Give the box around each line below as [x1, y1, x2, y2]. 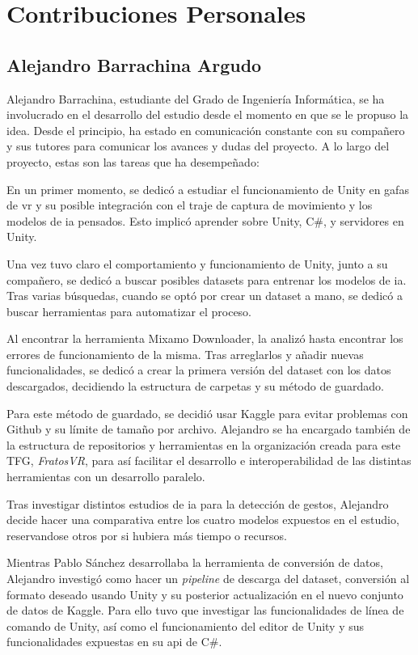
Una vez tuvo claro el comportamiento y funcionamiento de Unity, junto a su [6, 255, 388, 272]
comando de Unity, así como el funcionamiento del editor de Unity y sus [6, 617, 365, 634]
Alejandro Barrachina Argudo [6, 52, 262, 77]
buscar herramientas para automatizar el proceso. [6, 302, 252, 319]
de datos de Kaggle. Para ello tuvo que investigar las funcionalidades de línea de [6, 602, 404, 619]
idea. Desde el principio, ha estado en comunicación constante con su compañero [6, 121, 405, 138]
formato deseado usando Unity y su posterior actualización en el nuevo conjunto [6, 585, 403, 602]
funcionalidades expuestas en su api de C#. [6, 633, 222, 650]
